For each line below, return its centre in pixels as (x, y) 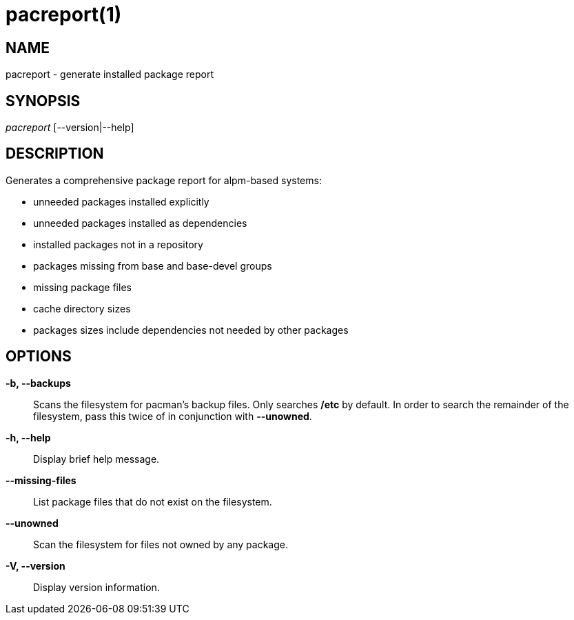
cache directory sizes (82, 308)
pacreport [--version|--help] (70, 128)
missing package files (82, 287)
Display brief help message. (96, 459)
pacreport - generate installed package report (110, 74)
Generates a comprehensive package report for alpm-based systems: (164, 180)
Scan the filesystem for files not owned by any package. (161, 544)
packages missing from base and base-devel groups (153, 266)
